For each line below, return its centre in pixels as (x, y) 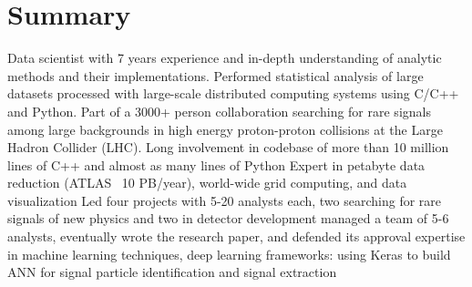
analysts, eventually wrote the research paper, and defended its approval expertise (236, 236)
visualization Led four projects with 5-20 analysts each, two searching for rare (225, 200)
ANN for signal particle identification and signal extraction (172, 272)
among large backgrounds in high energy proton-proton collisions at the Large (225, 129)
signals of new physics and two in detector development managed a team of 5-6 (228, 218)
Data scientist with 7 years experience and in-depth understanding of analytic (225, 58)
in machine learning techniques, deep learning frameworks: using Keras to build (229, 254)
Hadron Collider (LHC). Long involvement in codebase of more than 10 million (228, 147)
